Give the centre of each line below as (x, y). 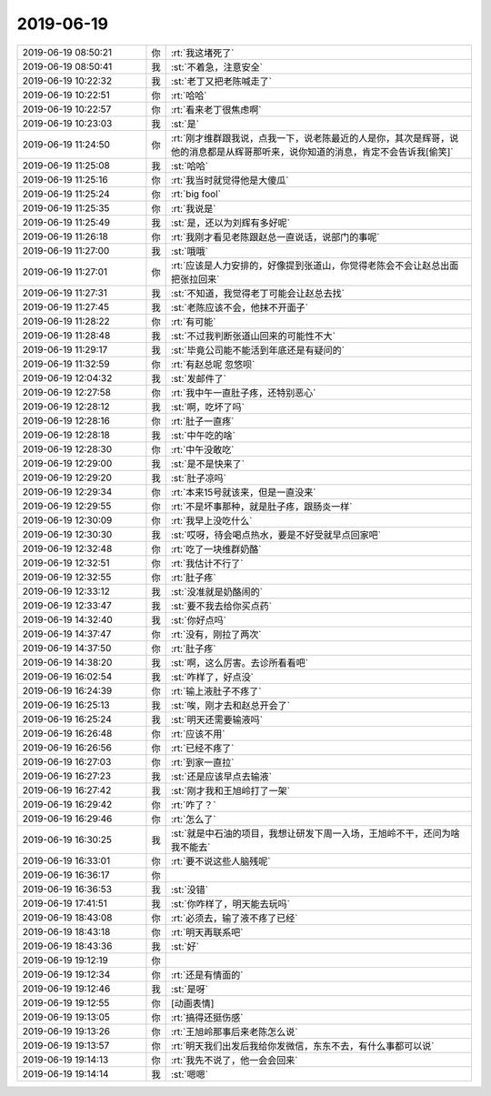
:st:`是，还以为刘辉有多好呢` (230, 223)
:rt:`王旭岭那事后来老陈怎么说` (234, 1031)
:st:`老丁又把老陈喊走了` (221, 81)
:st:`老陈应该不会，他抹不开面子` (240, 307)
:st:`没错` (190, 890)
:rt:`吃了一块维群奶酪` (216, 548)
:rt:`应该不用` (198, 734)
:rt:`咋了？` (193, 805)
